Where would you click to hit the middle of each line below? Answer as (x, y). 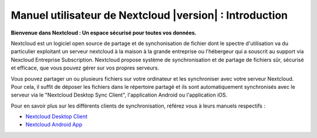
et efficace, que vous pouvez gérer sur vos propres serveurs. (85, 68)
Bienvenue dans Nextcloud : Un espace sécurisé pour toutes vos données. (104, 33)
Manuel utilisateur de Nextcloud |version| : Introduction (149, 15)
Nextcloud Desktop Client (57, 116)
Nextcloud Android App (54, 125)
